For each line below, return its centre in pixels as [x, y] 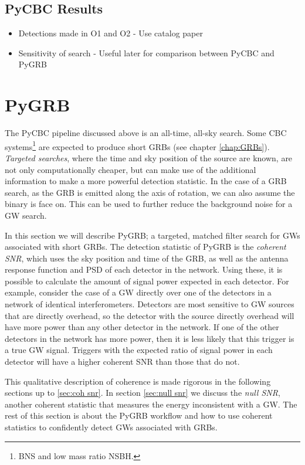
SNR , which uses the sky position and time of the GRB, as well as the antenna [147, 258]
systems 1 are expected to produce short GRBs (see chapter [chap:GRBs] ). [137, 145]
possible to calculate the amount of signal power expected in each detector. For [147, 281]
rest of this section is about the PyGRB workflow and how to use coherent [139, 415]
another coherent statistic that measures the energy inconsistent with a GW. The [151, 404]
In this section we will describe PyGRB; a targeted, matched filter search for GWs [152, 235]
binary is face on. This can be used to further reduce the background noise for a [149, 204]
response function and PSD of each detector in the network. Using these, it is [144, 269]
